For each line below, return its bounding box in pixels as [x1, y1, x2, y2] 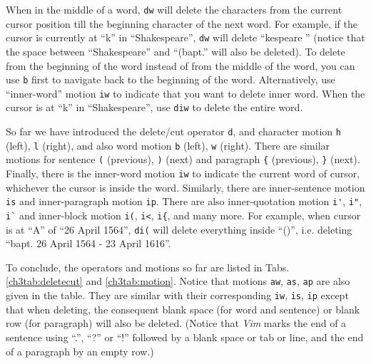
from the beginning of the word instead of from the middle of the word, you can [6, 58, 355, 73]
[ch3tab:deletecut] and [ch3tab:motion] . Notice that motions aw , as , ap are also [6, 274, 350, 288]
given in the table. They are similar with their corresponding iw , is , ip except [6, 288, 349, 303]
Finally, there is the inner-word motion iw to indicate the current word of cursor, [6, 166, 360, 181]
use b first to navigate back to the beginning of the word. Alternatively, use [6, 72, 335, 87]
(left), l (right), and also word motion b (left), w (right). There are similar [6, 137, 330, 152]
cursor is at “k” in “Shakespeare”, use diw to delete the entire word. [6, 100, 303, 115]
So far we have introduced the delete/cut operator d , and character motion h [6, 124, 341, 139]
